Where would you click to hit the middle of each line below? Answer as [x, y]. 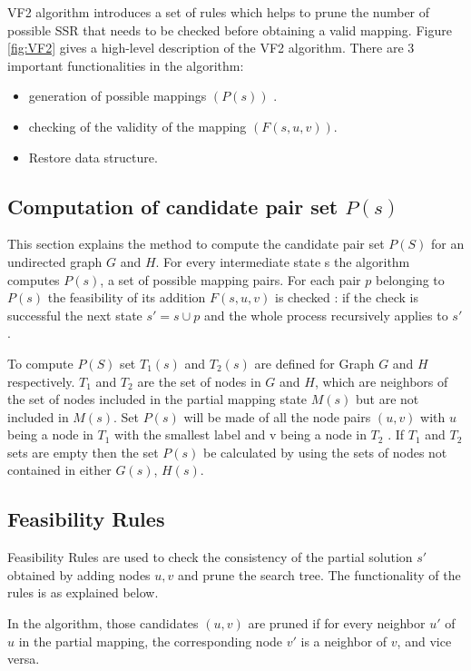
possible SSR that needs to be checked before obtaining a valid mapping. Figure [230, 30]
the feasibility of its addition [127, 297]
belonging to [410, 279]
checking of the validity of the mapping [137, 126]
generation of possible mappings [118, 96]
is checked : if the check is [347, 297]
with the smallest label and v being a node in [240, 434]
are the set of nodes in [199, 381]
